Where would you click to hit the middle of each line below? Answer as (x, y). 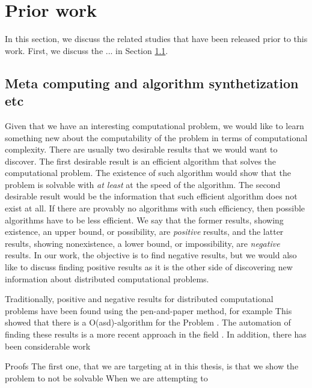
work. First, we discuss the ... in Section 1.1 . (87, 50)
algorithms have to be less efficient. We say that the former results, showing (144, 220)
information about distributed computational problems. (107, 278)
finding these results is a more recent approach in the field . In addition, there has (156, 334)
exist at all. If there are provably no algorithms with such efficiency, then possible (155, 208)
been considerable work (48, 346)
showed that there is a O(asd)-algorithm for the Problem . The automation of (148, 322)
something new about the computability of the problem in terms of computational (156, 137)
